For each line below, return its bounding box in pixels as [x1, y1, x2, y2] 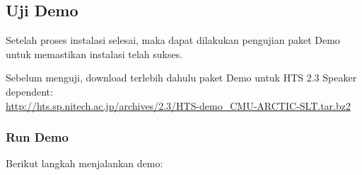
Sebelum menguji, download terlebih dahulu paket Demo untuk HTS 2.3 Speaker [6, 70, 357, 85]
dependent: [6, 84, 53, 98]
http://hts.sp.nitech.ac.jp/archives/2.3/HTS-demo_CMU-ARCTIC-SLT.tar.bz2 [6, 98, 351, 113]
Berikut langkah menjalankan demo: [6, 156, 163, 171]
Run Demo [6, 128, 69, 146]
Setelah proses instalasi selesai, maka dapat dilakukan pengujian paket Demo [6, 33, 340, 47]
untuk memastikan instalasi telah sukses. [6, 46, 183, 61]
